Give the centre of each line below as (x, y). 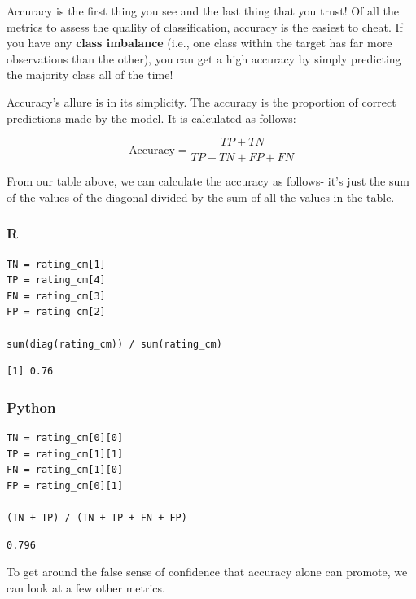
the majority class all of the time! (90, 74)
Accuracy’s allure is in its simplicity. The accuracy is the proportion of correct (201, 101)
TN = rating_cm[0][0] (65, 438)
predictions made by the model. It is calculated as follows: (151, 118)
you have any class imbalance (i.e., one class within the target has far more (199, 43)
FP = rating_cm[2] (56, 312)
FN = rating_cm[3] (56, 296)
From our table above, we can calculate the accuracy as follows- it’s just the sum (208, 181)
